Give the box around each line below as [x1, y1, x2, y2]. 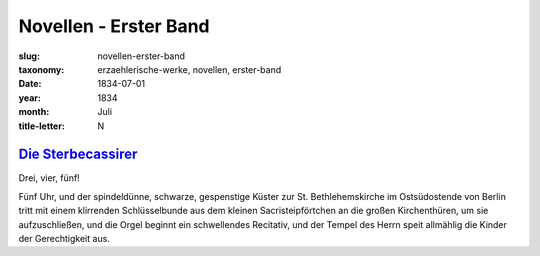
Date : [18, 78, 42, 90]
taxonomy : [18, 63, 65, 75]
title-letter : [18, 120, 65, 132]
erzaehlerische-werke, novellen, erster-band [97, 63, 282, 75]
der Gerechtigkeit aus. [18, 232, 110, 244]
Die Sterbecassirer [18, 146, 138, 163]
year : [18, 91, 42, 104]
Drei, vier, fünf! [18, 172, 80, 184]
